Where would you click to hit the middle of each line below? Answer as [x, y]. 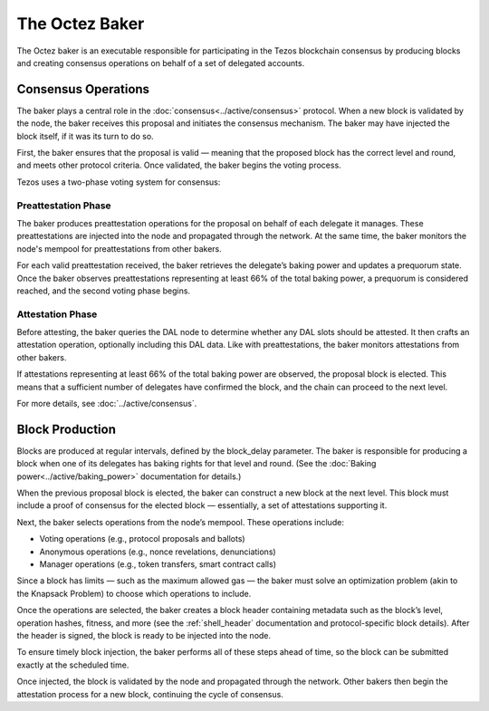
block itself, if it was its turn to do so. [85, 136]
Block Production [67, 429]
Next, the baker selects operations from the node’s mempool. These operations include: [180, 522]
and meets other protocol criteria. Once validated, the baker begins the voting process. [179, 165]
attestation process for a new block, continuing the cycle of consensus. [150, 694]
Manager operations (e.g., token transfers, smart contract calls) [158, 564]
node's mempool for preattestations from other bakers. [119, 248]
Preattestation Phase [64, 206]
